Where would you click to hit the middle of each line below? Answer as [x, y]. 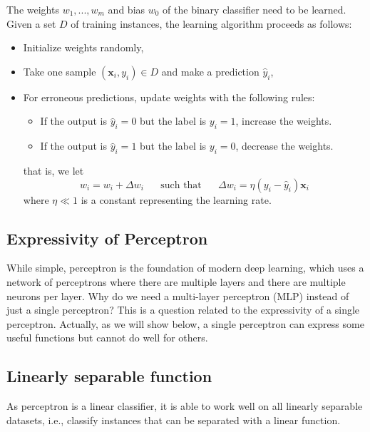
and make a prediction [210, 71]
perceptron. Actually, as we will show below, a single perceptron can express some [185, 323]
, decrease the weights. [284, 146]
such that [181, 185]
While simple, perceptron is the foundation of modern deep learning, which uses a [185, 268]
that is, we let [53, 170]
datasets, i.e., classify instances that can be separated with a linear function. [174, 420]
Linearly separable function [109, 376]
